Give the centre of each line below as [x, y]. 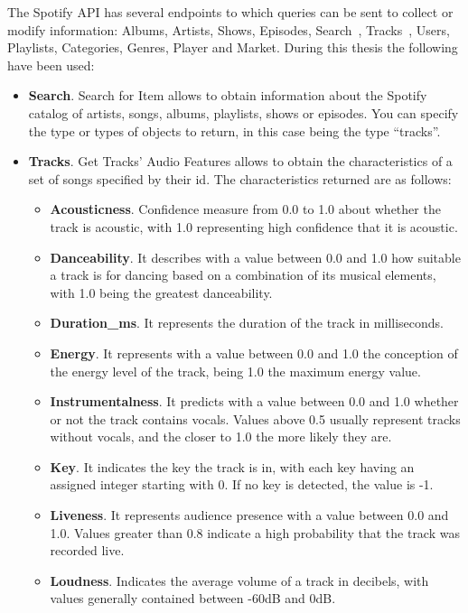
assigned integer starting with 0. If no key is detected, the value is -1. [242, 484]
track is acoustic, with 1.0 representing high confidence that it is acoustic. [254, 226]
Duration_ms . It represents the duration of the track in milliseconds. [247, 323]
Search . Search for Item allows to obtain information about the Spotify [228, 95]
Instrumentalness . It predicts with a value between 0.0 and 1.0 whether [254, 401]
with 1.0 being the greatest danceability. [161, 292]
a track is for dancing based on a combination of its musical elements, [243, 275]
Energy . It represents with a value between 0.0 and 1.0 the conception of [254, 353]
